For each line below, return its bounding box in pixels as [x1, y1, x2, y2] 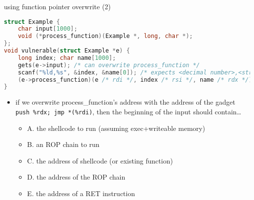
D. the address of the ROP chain [27, 172, 126, 182]
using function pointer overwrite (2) [4, 1, 111, 11]
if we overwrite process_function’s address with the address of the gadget [15, 97, 235, 107]
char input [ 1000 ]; [18, 25, 78, 33]
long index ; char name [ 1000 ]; [18, 54, 116, 61]
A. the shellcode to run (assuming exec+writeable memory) [27, 123, 205, 133]
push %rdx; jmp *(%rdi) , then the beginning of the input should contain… [15, 106, 241, 116]
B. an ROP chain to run [27, 139, 100, 149]
